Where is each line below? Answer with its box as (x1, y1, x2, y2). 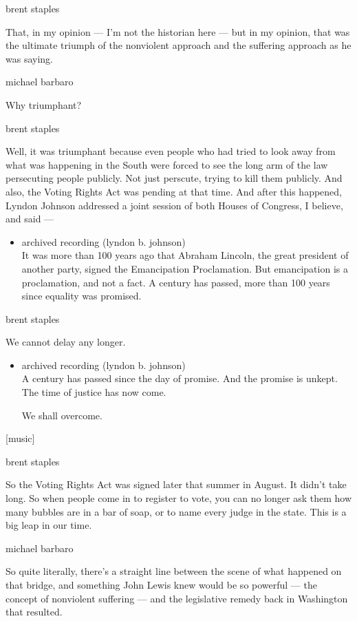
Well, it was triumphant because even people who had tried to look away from (6, 144, 336, 158)
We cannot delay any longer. (6, 335, 126, 349)
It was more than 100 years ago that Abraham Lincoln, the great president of (21, 248, 349, 262)
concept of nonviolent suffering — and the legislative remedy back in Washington (6, 591, 348, 605)
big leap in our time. (6, 518, 92, 532)
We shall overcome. (21, 408, 102, 422)
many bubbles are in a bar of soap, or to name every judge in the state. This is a (6, 504, 347, 518)
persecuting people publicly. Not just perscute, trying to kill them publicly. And (6, 171, 343, 185)
